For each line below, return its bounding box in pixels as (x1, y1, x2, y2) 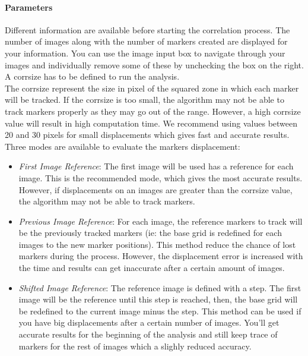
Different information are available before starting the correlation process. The (5, 23, 290, 36)
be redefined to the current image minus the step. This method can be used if (18, 304, 301, 317)
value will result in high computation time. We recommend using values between (5, 116, 298, 129)
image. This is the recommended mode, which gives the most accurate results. (18, 171, 303, 184)
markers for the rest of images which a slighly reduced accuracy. (18, 339, 252, 352)
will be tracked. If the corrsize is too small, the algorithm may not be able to (5, 93, 284, 106)
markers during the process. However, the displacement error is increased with (18, 250, 303, 262)
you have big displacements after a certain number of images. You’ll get (18, 316, 280, 329)
